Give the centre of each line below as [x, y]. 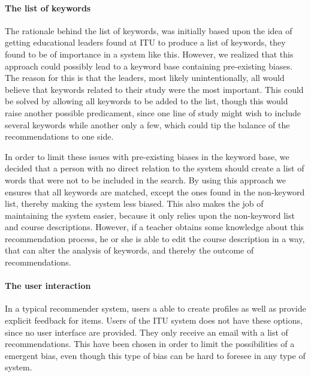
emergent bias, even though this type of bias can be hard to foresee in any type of [155, 355]
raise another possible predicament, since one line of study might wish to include [153, 112]
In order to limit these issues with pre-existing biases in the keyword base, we [147, 156]
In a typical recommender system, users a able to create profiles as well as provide [155, 308]
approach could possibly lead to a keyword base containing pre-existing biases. [149, 66]
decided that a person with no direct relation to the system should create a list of [155, 168]
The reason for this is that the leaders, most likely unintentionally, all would [145, 78]
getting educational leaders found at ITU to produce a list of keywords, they [145, 42]
